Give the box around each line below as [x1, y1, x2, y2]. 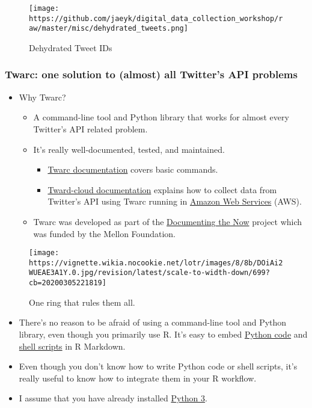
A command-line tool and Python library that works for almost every [33, 111, 289, 123]
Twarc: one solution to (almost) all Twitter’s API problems [5, 67, 298, 82]
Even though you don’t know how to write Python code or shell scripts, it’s [19, 360, 298, 372]
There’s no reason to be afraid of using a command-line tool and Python [19, 316, 287, 329]
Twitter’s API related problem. [33, 122, 148, 135]
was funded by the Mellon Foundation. [33, 227, 176, 240]
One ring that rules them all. [29, 295, 135, 308]
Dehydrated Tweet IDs [29, 41, 112, 54]
